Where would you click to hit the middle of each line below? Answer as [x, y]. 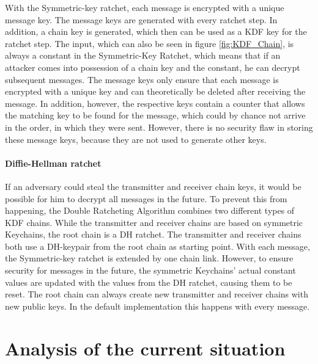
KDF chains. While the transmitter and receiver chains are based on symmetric [154, 222]
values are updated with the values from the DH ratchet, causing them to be [149, 282]
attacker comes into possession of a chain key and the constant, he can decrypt [153, 67]
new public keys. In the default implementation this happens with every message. [157, 306]
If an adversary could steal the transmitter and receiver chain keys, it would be [153, 186]
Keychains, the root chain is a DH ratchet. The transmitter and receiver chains [153, 234]
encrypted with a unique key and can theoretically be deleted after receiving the [155, 91]
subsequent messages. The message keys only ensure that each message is [142, 79]
